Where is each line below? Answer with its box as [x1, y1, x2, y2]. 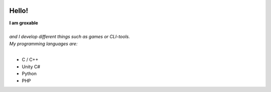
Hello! [9, 6, 29, 15]
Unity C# [22, 64, 40, 70]
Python [22, 71, 37, 77]
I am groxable [9, 20, 39, 26]
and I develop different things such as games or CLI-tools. [9, 34, 130, 40]
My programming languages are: [9, 40, 78, 47]
